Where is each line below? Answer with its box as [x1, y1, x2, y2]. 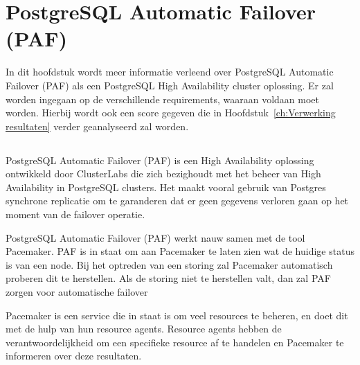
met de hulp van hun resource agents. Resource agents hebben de [6, 321, 282, 336]
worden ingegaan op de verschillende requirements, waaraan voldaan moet [6, 91, 320, 106]
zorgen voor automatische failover [6, 285, 148, 299]
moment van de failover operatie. [6, 207, 145, 222]
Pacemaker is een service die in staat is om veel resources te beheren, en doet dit [6, 308, 348, 322]
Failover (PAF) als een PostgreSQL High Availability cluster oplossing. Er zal [6, 78, 334, 92]
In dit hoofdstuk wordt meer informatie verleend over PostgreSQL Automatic [6, 64, 334, 79]
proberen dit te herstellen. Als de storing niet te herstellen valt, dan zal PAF [6, 271, 331, 285]
